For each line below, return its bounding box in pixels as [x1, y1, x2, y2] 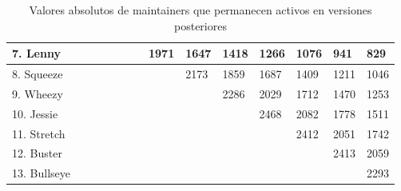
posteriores [174, 17, 227, 34]
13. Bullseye [12, 165, 70, 181]
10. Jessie [12, 105, 58, 121]
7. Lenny [12, 45, 61, 62]
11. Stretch [12, 125, 66, 141]
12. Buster [12, 145, 62, 161]
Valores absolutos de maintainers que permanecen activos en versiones [29, 2, 372, 18]
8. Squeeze [12, 66, 63, 82]
